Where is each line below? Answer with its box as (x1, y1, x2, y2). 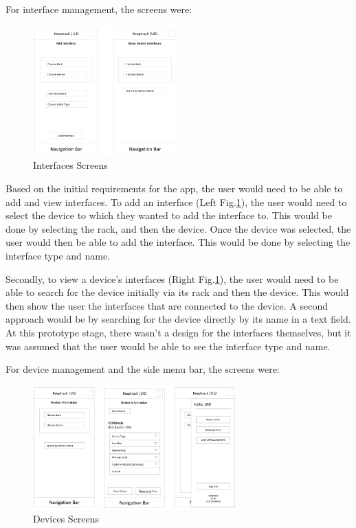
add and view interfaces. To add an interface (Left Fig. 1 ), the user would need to (5, 194, 347, 209)
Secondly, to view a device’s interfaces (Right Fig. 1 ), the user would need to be (5, 271, 339, 286)
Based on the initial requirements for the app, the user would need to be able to (5, 181, 343, 196)
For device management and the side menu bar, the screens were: (5, 362, 280, 376)
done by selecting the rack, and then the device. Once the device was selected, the (5, 221, 351, 236)
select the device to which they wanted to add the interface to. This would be (5, 208, 332, 222)
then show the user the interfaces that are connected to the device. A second (5, 298, 328, 312)
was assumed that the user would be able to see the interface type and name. (5, 338, 331, 353)
